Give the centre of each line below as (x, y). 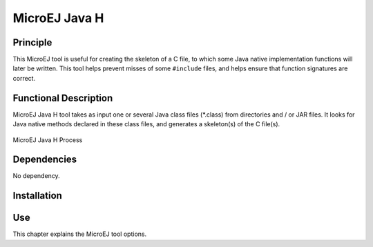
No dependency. (36, 176)
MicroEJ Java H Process (48, 140)
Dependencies (45, 160)
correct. (24, 78)
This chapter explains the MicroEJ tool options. (80, 234)
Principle (32, 42)
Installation (37, 196)
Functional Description (63, 98)
